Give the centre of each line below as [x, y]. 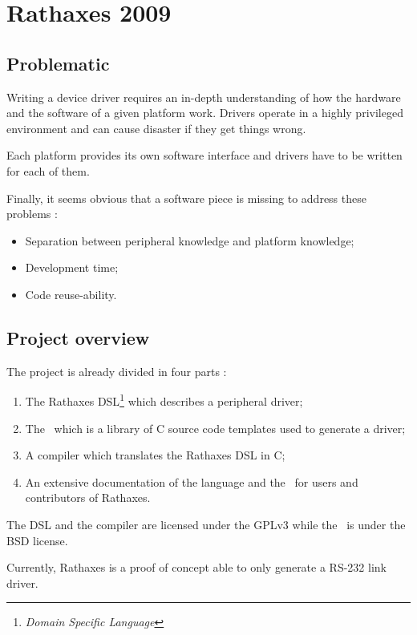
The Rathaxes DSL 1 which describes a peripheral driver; [164, 400]
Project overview [78, 337]
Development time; [72, 267]
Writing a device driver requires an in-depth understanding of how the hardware [204, 97]
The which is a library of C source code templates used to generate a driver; [215, 428]
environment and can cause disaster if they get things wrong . [156, 128]
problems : [32, 214]
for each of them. [48, 170]
